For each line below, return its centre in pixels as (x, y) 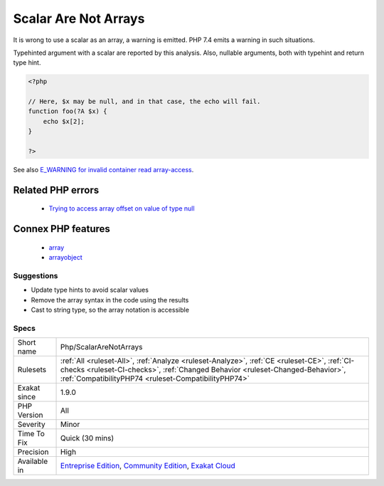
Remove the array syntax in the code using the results (110, 300)
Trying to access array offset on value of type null (122, 208)
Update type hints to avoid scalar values (90, 290)
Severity (31, 425)
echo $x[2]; (64, 121)
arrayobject (65, 258)
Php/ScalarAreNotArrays (102, 347)
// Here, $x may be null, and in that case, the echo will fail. (144, 102)
